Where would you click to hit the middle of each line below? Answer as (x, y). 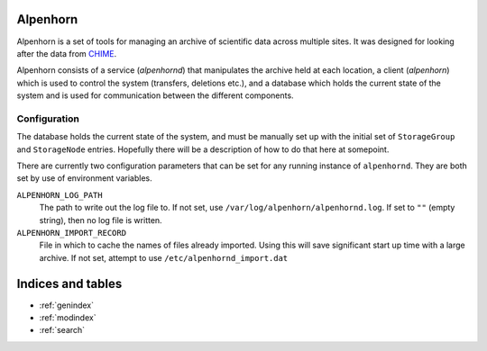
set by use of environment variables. (84, 178)
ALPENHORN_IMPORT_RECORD (71, 233)
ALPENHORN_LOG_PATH (60, 195)
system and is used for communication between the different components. (155, 95)
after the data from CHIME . (67, 53)
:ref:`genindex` (67, 305)
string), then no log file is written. (101, 220)
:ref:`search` (62, 330)
